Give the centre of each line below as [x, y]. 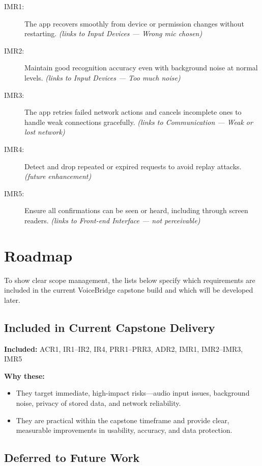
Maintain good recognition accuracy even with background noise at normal [141, 68]
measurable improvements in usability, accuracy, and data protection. [124, 430]
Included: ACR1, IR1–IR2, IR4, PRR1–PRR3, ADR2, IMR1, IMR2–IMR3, [124, 348]
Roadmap [38, 255]
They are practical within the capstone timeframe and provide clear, [123, 420]
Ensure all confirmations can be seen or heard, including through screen [136, 210]
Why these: [24, 376]
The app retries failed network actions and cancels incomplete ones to [133, 112]
